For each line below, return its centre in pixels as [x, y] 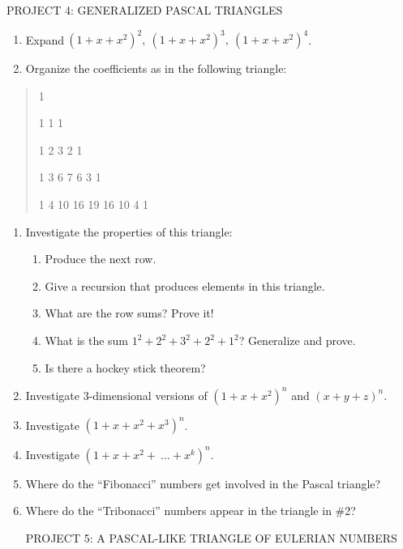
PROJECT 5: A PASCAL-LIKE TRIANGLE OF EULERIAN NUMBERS [211, 537]
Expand [45, 39]
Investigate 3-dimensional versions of [116, 395]
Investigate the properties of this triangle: [129, 231]
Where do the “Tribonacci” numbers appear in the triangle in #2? [191, 511]
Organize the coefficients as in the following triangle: [156, 68]
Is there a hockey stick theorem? [125, 367]
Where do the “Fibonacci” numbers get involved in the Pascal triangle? [203, 483]
